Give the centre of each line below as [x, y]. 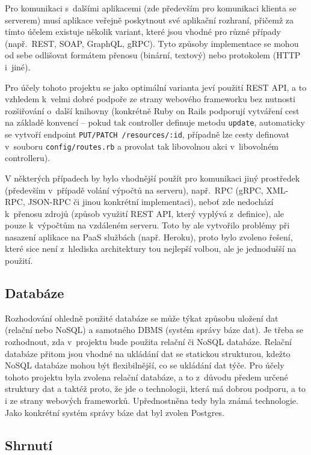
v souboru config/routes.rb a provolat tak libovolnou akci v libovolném [142, 146]
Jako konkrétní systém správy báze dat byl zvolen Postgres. [115, 412]
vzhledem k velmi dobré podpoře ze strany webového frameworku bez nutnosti [150, 99]
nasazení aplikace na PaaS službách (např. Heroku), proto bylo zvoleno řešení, [149, 237]
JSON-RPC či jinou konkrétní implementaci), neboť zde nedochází [151, 202]
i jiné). [18, 66]
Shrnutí [29, 444]
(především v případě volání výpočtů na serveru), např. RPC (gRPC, [134, 190]
